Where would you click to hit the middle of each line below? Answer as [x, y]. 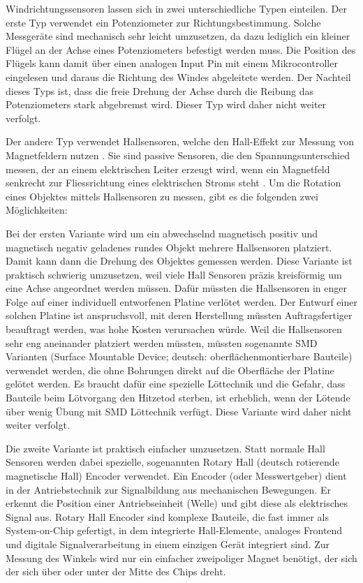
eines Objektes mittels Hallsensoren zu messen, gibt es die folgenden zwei [162, 196]
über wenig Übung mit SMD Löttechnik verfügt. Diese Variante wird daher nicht [179, 411]
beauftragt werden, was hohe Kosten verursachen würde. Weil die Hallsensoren [174, 329]
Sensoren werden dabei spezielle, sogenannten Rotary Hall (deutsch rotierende [172, 462]
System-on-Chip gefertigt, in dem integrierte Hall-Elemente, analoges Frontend [174, 530]
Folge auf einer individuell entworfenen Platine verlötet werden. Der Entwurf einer [181, 301]
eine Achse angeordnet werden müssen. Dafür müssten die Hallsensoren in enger [176, 288]
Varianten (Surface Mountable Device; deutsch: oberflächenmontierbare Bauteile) [179, 356]
